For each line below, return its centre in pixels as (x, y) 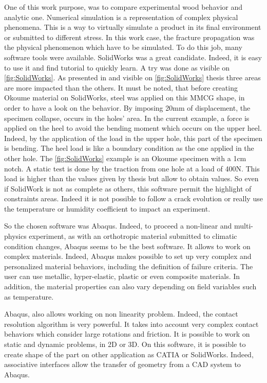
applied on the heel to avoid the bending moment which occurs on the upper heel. (133, 128)
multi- (244, 226)
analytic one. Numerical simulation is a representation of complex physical (121, 17)
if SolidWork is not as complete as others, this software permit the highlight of (128, 188)
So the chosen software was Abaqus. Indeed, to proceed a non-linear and (118, 226)
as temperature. (29, 296)
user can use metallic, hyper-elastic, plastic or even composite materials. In (122, 276)
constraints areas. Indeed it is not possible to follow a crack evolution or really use (133, 198)
